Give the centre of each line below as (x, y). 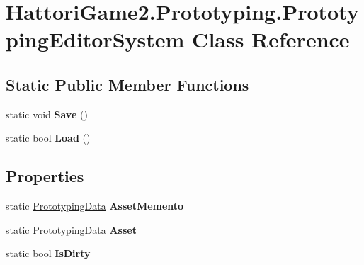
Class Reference (271, 39)
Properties (45, 176)
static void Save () (47, 114)
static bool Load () (48, 138)
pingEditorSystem (95, 39)
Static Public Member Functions (127, 84)
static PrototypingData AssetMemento (95, 206)
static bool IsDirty (48, 253)
